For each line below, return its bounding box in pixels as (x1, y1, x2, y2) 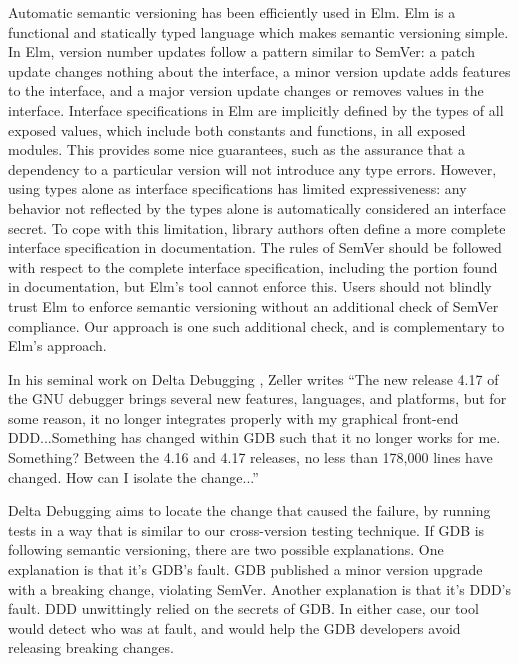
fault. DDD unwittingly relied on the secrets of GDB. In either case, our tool (8, 598, 479, 619)
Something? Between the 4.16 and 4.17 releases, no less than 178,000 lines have (8, 447, 493, 468)
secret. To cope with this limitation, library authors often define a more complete (8, 217, 506, 238)
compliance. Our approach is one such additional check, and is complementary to (8, 315, 505, 336)
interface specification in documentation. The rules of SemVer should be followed (8, 237, 502, 258)
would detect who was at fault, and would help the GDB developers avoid (8, 617, 461, 638)
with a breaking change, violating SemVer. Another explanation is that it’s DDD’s (8, 578, 512, 599)
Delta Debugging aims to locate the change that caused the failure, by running (8, 500, 491, 521)
